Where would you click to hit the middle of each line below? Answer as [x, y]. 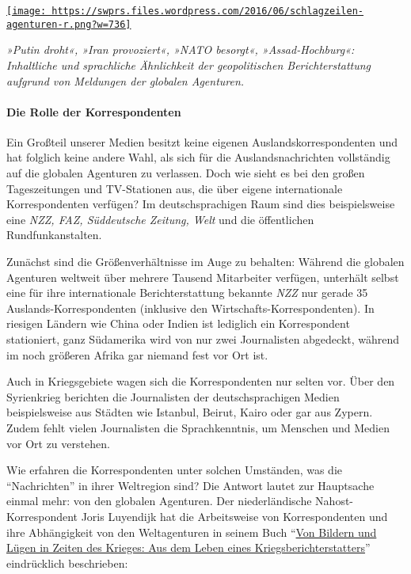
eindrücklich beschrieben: [67, 563]
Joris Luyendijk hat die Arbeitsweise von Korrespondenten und [234, 516]
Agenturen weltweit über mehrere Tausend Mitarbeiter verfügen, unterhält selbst [203, 277]
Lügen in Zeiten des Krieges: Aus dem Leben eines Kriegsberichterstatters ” [188, 547]
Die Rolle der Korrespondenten [94, 111]
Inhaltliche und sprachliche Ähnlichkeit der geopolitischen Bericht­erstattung [189, 65]
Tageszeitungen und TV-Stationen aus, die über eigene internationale [175, 188]
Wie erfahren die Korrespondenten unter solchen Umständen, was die [175, 470]
